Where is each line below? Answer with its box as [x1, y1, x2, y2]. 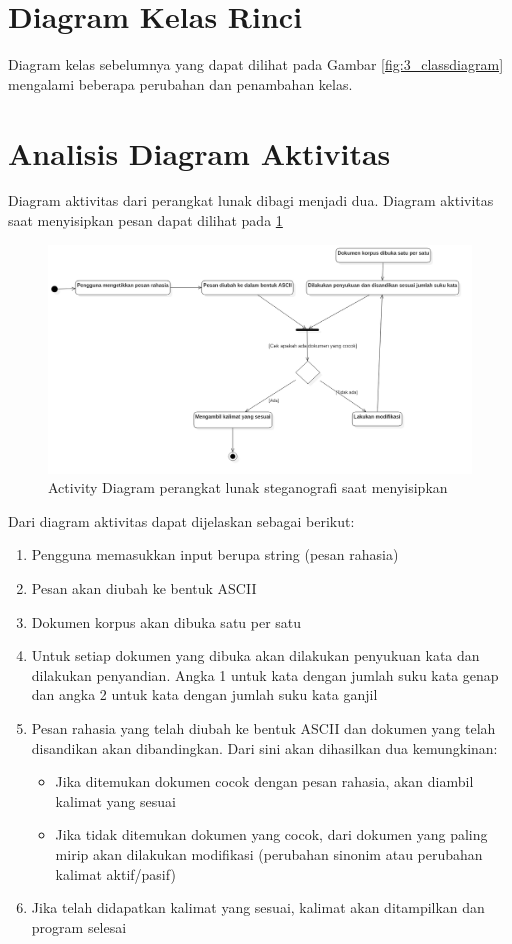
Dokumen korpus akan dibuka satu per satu [31, 611, 302, 632]
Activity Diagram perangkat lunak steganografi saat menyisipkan [48, 477, 448, 498]
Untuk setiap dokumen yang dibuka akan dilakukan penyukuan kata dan [31, 645, 480, 666]
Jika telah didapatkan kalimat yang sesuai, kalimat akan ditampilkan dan [31, 897, 485, 918]
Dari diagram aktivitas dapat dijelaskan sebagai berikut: [8, 510, 355, 531]
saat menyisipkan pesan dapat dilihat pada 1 [8, 210, 283, 231]
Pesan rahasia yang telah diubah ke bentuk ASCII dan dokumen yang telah [31, 717, 496, 738]
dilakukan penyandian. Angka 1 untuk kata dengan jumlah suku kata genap [31, 664, 499, 685]
